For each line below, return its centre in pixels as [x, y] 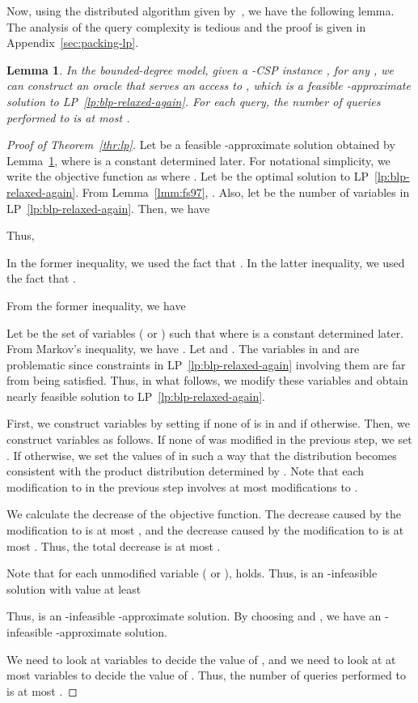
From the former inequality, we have [96, 305]
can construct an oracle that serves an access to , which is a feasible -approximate [209, 85]
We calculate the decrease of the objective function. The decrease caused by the [204, 514]
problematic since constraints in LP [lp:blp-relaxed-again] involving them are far [206, 364]
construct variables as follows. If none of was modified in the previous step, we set [209, 439]
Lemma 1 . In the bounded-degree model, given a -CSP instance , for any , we [201, 69]
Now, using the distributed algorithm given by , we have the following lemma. [201, 11]
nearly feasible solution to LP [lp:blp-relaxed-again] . [136, 396]
